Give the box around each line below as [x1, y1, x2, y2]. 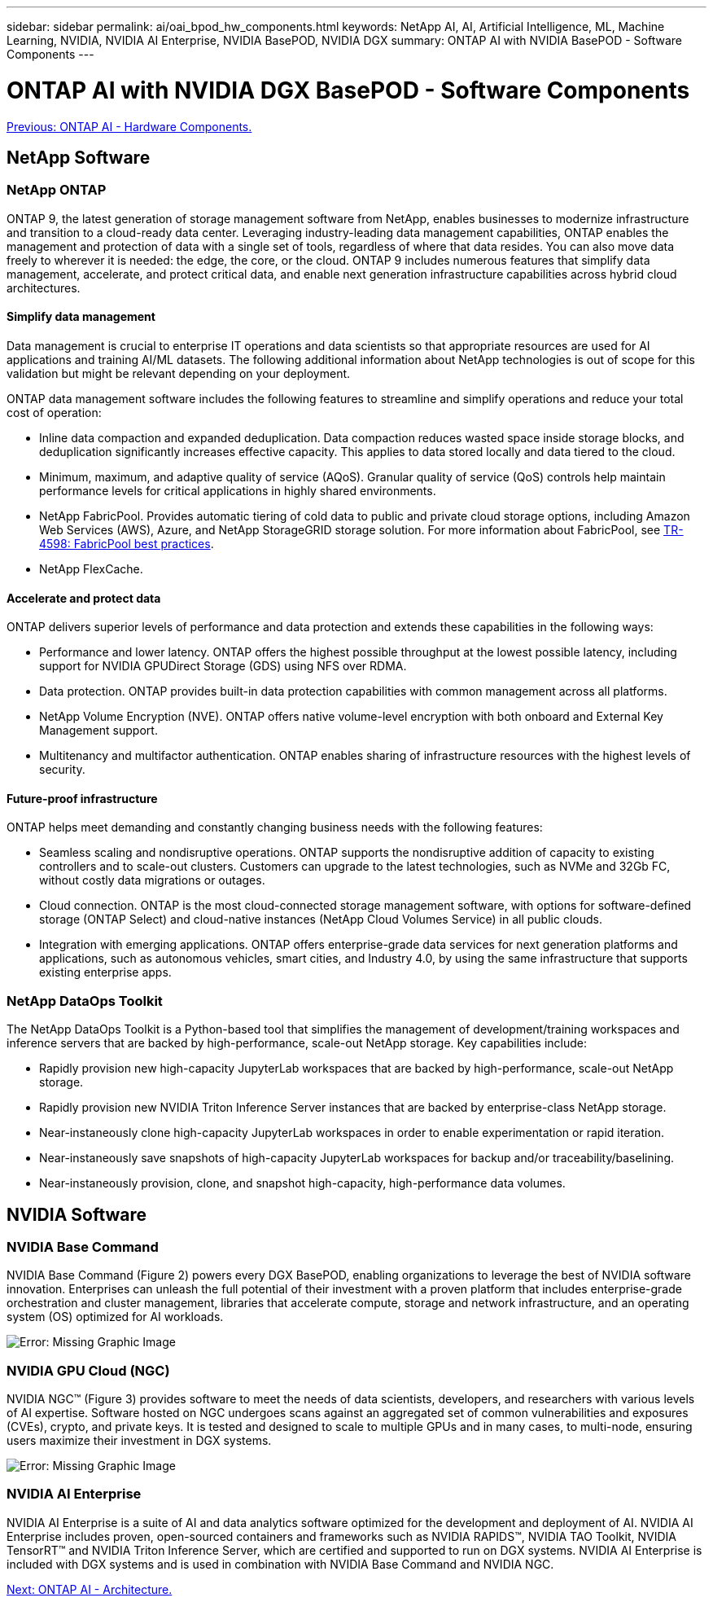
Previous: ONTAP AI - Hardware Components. [7, 119, 252, 134]
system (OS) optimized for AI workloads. [7, 1310, 224, 1324]
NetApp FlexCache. [39, 561, 143, 576]
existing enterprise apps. [39, 965, 172, 980]
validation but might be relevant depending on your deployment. [7, 366, 351, 380]
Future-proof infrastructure [7, 791, 158, 805]
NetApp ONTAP [7, 182, 107, 199]
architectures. [7, 280, 81, 295]
